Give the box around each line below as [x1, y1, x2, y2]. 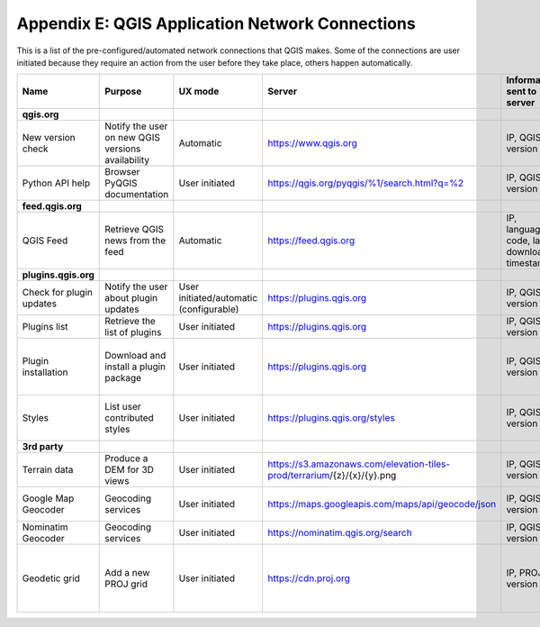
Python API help [22, 177, 90, 189]
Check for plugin [22, 286, 94, 299]
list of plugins [104, 326, 162, 339]
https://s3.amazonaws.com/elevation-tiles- [267, 458, 450, 470]
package [104, 372, 142, 385]
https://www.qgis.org [267, 137, 357, 150]
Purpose [104, 86, 142, 98]
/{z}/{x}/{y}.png [328, 469, 397, 482]
